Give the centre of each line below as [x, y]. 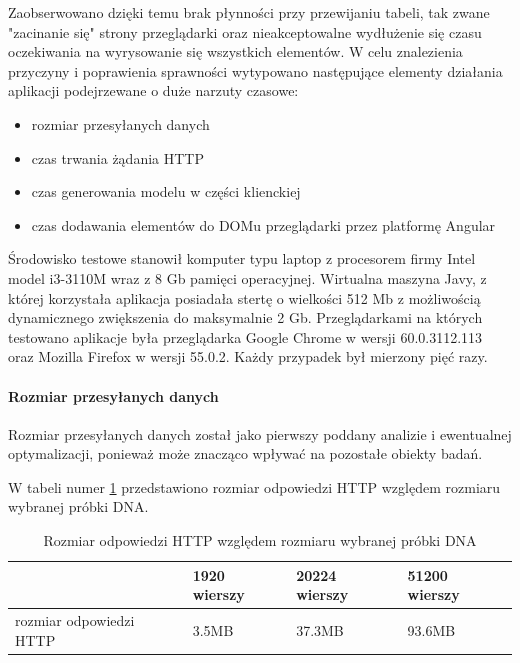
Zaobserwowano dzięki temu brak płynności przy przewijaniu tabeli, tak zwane [249, 12]
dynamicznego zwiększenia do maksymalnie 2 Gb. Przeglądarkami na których [245, 317]
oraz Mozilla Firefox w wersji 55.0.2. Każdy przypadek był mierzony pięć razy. [248, 356]
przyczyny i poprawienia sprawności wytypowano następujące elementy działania [255, 70]
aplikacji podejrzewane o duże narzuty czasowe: [153, 90]
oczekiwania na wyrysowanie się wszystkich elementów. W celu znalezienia [235, 51]
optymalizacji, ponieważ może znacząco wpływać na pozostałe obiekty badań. [245, 453]
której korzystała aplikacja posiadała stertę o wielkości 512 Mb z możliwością [244, 297]
